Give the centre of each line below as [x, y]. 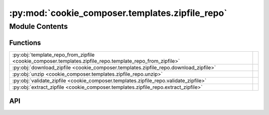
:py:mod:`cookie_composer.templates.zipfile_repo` [118, 13]
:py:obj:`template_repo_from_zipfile [53, 55]
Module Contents [39, 26]
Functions [25, 43]
